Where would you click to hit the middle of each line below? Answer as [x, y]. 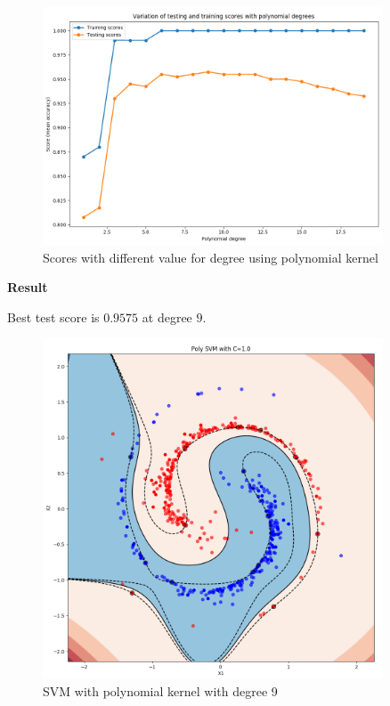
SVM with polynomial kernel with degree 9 [160, 690]
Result [28, 287]
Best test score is [53, 316]
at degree [167, 316]
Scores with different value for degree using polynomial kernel [211, 257]
